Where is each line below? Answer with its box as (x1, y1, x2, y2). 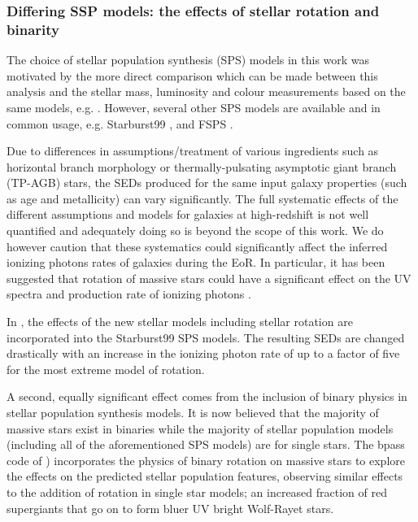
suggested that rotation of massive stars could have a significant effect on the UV (7, 269, 411, 286)
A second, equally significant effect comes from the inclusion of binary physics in (7, 388, 407, 405)
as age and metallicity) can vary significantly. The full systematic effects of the (7, 189, 398, 207)
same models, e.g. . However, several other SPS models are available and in (7, 98, 381, 115)
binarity (7, 19, 59, 39)
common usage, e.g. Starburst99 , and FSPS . (7, 115, 233, 132)
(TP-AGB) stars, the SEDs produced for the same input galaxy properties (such (7, 174, 407, 191)
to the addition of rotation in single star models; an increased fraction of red (7, 483, 387, 500)
